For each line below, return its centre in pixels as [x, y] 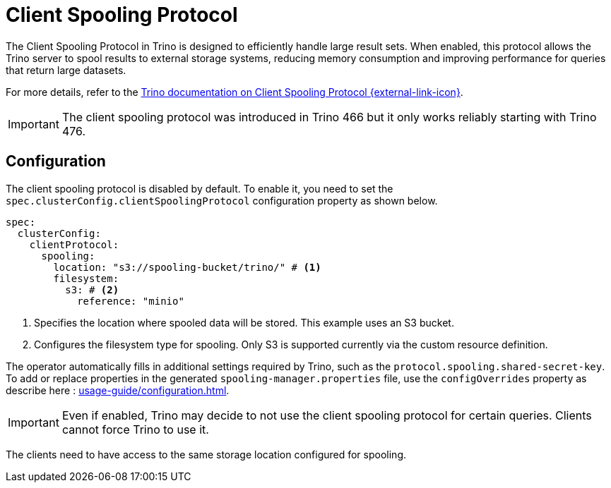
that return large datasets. [66, 70]
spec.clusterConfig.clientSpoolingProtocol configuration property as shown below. [222, 200]
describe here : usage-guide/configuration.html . [118, 390]
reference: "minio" [131, 301]
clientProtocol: [74, 244]
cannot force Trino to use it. [135, 429]
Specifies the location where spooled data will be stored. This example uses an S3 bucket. [244, 322]
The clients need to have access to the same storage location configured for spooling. [206, 454]
